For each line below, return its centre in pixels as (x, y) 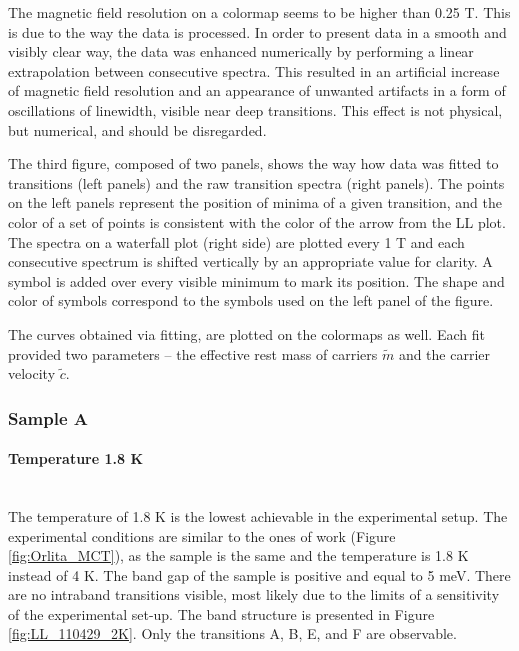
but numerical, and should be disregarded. (137, 129)
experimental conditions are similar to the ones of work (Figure (202, 535)
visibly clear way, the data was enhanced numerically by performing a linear (241, 51)
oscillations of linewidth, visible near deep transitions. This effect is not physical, (255, 109)
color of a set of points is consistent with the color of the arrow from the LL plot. (257, 221)
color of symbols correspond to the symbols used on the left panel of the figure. (251, 300)
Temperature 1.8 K (76, 458)
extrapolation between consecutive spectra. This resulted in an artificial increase (254, 70)
